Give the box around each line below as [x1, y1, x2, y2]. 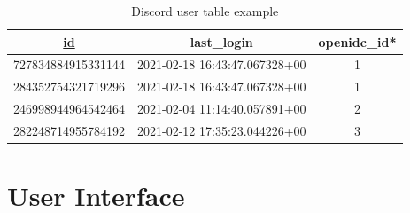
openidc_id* [318, 32, 397, 51]
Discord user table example [131, 2, 279, 20]
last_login [190, 32, 253, 51]
